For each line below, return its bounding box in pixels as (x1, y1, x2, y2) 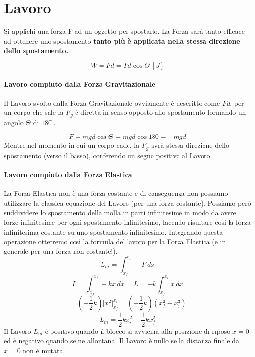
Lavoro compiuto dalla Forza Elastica (4, 169, 132, 179)
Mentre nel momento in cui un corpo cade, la (4, 140, 140, 150)
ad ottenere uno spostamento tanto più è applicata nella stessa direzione (4, 35, 240, 46)
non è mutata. (23, 345, 65, 355)
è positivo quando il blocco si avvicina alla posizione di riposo (45, 326, 230, 336)
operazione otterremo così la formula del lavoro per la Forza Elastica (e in (4, 236, 226, 247)
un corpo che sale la (4, 107, 64, 117)
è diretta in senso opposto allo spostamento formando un (75, 107, 246, 117)
